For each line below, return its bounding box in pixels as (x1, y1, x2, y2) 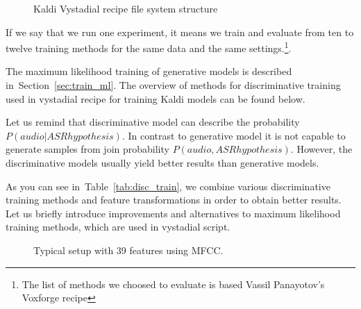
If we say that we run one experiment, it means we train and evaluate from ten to (6, 24, 354, 39)
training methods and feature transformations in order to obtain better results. (6, 192, 342, 207)
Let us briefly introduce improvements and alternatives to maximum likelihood (6, 206, 341, 220)
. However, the (290, 142, 353, 156)
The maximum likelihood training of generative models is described (6, 64, 292, 78)
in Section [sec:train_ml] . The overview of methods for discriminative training (6, 78, 341, 92)
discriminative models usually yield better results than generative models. (6, 156, 319, 169)
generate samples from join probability (6, 142, 169, 156)
